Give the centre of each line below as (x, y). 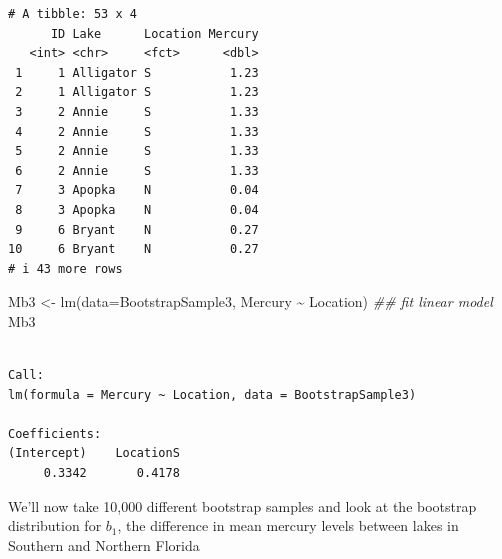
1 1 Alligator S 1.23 (137, 72)
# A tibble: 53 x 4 (72, 14)
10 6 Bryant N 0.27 (133, 249)
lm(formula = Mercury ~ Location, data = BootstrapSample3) (212, 394)
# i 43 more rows (65, 268)
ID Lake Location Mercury (154, 33)
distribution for (55, 525)
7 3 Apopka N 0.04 (137, 190)
